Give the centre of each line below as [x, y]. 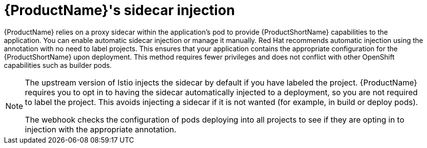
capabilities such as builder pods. [58, 65]
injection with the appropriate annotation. [101, 129]
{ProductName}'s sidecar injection [120, 10]
